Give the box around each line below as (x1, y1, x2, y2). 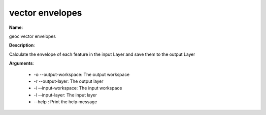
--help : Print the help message (33, 99, 97, 105)
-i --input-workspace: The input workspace (33, 85, 123, 91)
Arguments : (9, 60, 34, 66)
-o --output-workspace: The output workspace (33, 71, 130, 77)
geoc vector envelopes (9, 33, 56, 39)
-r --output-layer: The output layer (33, 78, 103, 84)
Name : (9, 24, 23, 30)
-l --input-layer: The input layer (33, 92, 97, 98)
